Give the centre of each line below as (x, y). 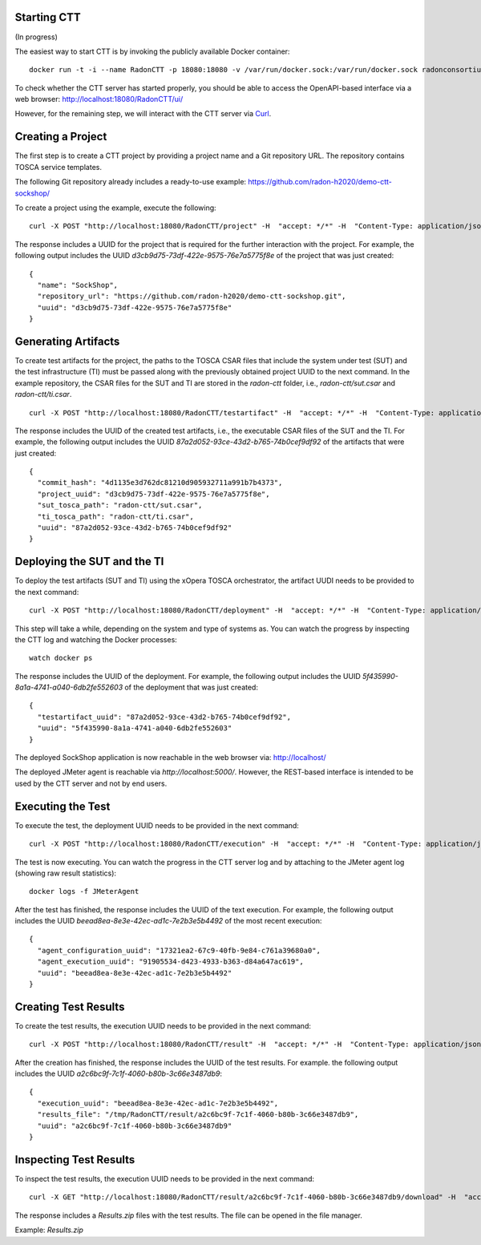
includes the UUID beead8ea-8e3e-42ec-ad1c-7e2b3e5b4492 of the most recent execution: (168, 921)
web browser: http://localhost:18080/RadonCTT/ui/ (99, 99)
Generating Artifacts (67, 341)
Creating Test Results (70, 1007)
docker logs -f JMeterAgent (84, 891)
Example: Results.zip (49, 1230)
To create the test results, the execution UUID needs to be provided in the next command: (163, 1025)
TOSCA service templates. (58, 167)
